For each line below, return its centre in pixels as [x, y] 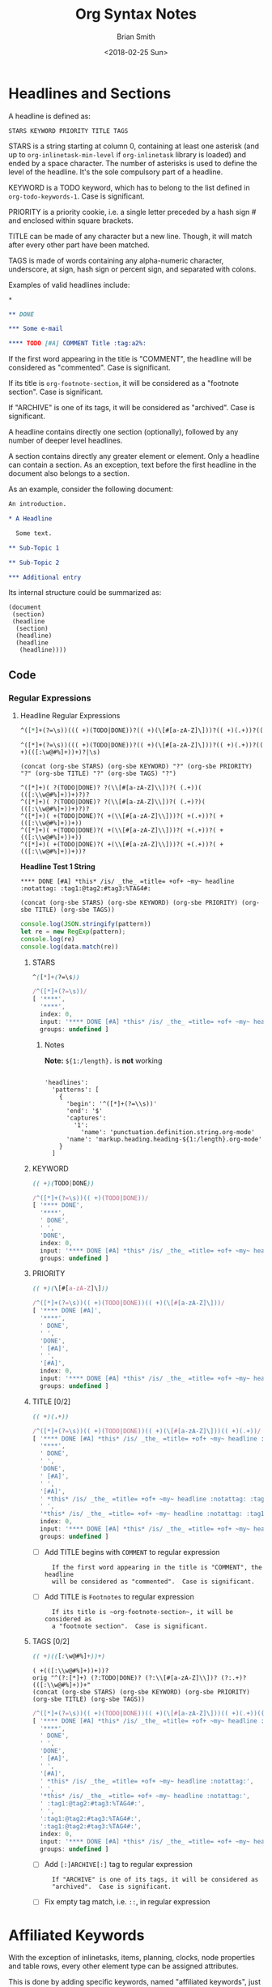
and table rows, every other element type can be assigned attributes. [123, 1966]
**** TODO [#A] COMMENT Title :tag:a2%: [78, 344]
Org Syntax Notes [136, 14]
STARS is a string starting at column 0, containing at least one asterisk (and [134, 146]
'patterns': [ [75, 1090]
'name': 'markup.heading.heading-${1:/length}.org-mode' [164, 1139]
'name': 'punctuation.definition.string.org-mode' [168, 1132]
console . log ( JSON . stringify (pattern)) [85, 924]
